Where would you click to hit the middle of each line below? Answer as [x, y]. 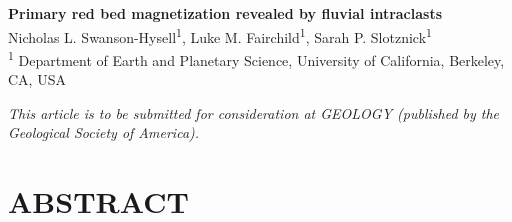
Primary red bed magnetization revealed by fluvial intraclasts [225, 13]
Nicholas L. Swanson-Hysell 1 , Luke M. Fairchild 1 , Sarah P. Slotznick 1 [220, 35]
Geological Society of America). [104, 132]
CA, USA [37, 79]
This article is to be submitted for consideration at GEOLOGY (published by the [254, 112]
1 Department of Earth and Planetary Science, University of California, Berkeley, [256, 58]
